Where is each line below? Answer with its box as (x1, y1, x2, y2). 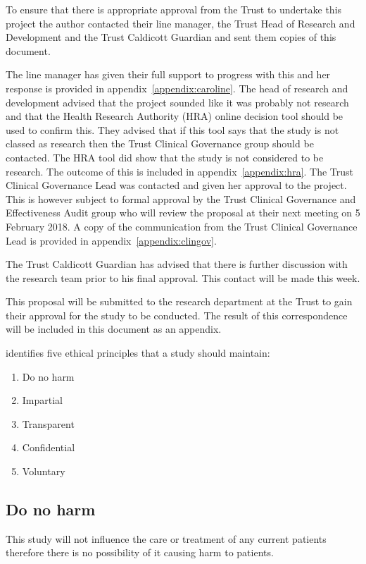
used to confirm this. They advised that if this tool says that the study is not (6, 122, 339, 137)
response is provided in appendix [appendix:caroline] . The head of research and (6, 80, 348, 95)
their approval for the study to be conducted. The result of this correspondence (6, 307, 348, 322)
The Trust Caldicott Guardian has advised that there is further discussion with (6, 257, 348, 271)
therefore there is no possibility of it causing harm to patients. (6, 545, 274, 560)
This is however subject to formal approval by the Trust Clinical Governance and (6, 191, 356, 206)
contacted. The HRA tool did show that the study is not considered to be (6, 149, 324, 164)
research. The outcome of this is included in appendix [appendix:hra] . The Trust (6, 164, 354, 178)
